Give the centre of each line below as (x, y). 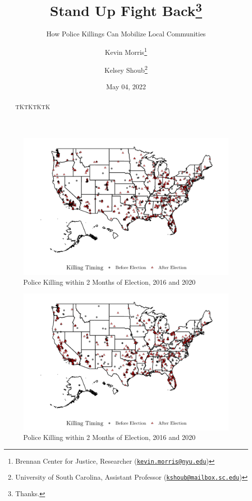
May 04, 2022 (126, 86)
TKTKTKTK (33, 106)
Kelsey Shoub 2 (126, 69)
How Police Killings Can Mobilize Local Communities (126, 34)
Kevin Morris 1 (126, 51)
